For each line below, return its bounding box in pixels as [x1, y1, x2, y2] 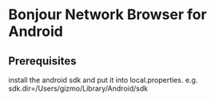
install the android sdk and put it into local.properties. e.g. [8, 76, 198, 84]
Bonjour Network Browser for [8, 6, 207, 24]
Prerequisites [8, 54, 77, 68]
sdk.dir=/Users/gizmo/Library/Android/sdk [8, 84, 149, 93]
